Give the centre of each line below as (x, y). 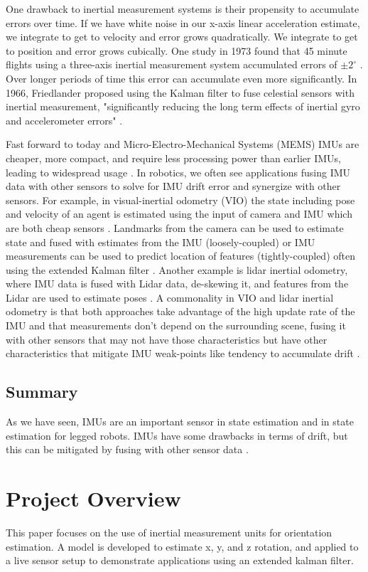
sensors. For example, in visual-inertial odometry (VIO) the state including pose (180, 200)
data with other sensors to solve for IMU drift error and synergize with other (173, 186)
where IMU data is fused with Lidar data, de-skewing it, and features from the (177, 284)
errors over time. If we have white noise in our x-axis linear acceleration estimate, (183, 22)
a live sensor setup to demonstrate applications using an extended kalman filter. (180, 560)
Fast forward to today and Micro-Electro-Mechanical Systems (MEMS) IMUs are (183, 144)
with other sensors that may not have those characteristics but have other (167, 339)
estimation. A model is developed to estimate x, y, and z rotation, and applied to (182, 546)
